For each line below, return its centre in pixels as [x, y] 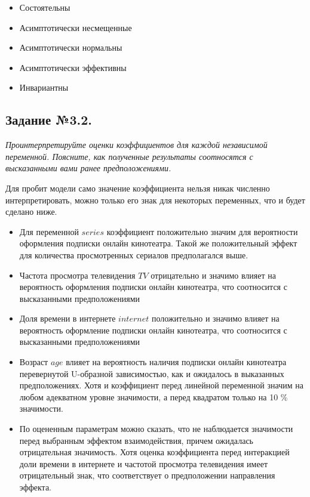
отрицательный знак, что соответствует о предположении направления [147, 475]
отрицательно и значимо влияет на [213, 275]
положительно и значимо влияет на [215, 318]
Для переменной [49, 231]
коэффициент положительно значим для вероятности [202, 231]
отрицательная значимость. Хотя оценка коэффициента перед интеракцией [154, 452]
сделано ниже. [31, 212]
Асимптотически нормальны [71, 47]
